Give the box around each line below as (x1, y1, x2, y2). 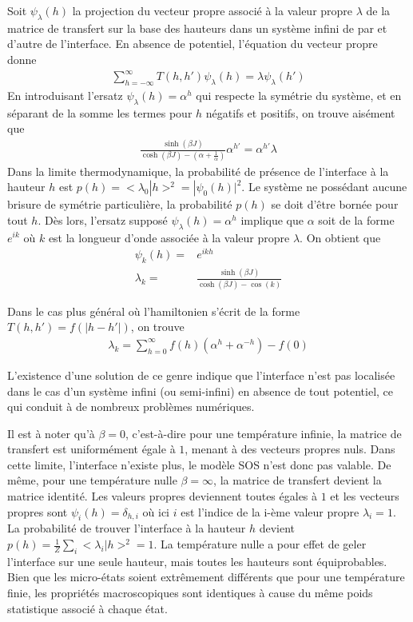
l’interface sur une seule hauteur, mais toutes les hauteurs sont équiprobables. (7, 552, 387, 569)
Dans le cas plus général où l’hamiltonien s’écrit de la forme (7, 302, 300, 319)
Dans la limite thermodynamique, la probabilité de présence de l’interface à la (7, 162, 389, 179)
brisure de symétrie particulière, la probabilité (7, 196, 232, 213)
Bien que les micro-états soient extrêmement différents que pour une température (7, 568, 405, 585)
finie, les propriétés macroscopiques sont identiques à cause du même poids (7, 584, 373, 601)
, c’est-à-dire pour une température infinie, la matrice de (125, 425, 402, 441)
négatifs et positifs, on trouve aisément (205, 104, 395, 121)
